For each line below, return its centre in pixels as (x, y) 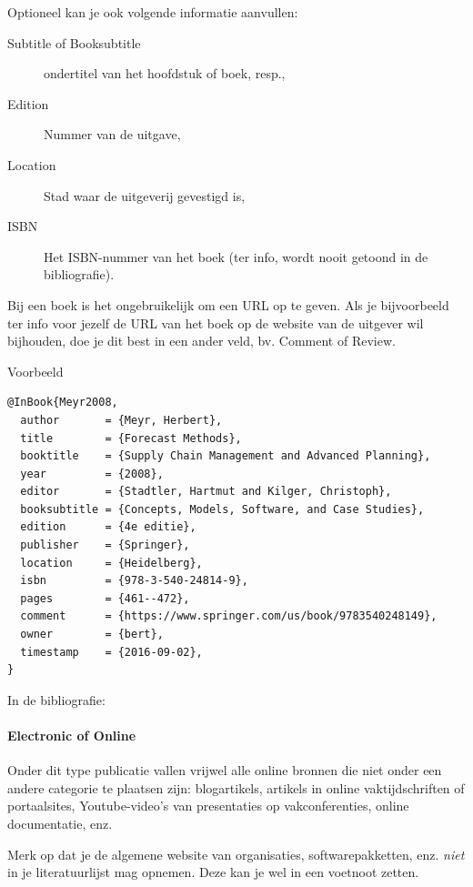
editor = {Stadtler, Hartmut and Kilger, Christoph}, (206, 492)
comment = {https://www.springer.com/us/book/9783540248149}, (229, 616)
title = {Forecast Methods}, (131, 438)
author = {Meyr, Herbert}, (121, 420)
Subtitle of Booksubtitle (74, 42)
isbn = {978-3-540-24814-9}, (134, 581)
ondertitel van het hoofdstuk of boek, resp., (165, 73)
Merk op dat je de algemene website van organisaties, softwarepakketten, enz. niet (236, 854)
